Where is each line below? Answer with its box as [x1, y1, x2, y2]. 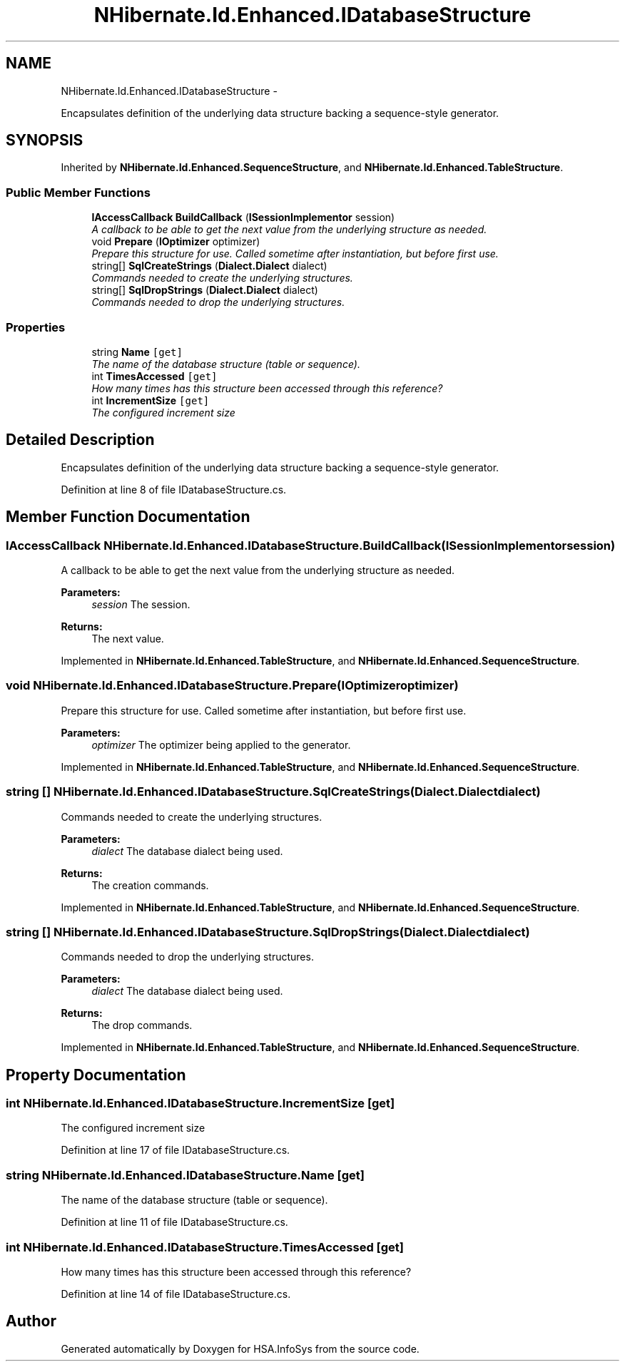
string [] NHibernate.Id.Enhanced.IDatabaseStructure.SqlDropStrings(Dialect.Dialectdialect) [6, 924, 530, 939]
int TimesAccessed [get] [91, 369, 218, 382]
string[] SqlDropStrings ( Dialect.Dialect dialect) [91, 284, 318, 297]
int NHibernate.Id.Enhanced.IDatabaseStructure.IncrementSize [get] [6, 1096, 395, 1111]
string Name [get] [91, 345, 183, 358]
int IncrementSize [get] [91, 394, 210, 406]
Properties [6, 319, 66, 334]
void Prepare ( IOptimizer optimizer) [91, 235, 260, 248]
